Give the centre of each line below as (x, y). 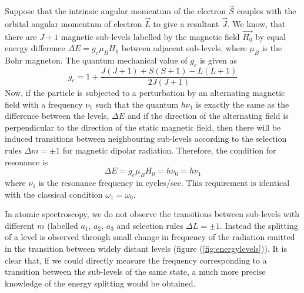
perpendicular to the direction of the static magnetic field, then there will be (143, 127)
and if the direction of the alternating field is (208, 116)
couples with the (267, 11)
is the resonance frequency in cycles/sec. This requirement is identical (164, 183)
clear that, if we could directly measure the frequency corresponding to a (136, 260)
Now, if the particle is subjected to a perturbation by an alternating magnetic (145, 93)
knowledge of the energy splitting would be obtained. (100, 283)
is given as (218, 60)
